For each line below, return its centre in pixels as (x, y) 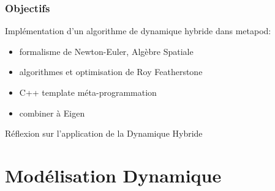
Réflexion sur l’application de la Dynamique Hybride (104, 133)
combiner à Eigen (52, 113)
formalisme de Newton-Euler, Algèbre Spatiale (106, 51)
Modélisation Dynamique (113, 175)
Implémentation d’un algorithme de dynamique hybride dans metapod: (138, 31)
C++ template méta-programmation (88, 92)
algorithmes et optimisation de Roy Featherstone (111, 72)
